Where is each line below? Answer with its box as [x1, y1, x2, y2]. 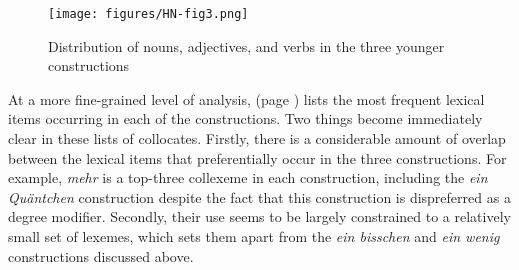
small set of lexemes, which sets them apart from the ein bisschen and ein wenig [8, 226, 500, 246]
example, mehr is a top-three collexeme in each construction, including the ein [8, 167, 488, 188]
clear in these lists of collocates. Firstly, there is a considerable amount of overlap [8, 128, 506, 149]
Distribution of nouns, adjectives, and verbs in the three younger [48, 35, 445, 56]
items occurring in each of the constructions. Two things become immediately [8, 108, 483, 129]
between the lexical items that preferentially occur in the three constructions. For [8, 147, 507, 168]
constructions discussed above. [8, 245, 194, 266]
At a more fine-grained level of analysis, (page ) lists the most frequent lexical [8, 88, 485, 109]
